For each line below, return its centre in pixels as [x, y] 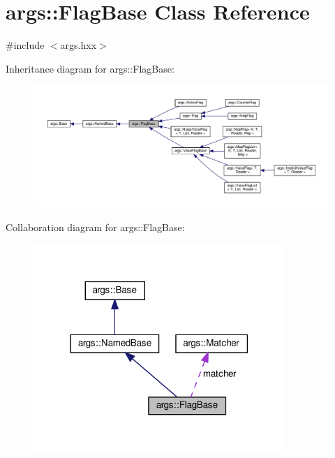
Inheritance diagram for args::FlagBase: [90, 68]
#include [25, 45]
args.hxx [79, 45]
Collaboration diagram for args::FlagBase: [95, 227]
